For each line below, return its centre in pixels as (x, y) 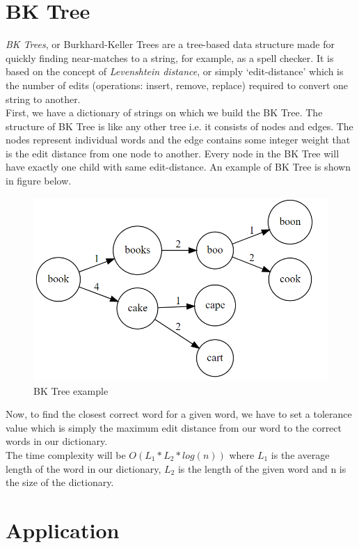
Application (63, 530)
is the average (300, 455)
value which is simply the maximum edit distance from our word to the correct (174, 427)
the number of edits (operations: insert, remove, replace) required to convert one (177, 85)
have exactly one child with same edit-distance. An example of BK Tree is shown (178, 167)
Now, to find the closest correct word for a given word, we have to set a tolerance (179, 414)
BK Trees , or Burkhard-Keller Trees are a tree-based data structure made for (170, 44)
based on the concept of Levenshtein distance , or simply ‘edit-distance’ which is (175, 71)
